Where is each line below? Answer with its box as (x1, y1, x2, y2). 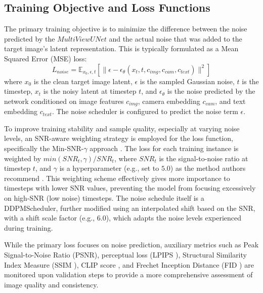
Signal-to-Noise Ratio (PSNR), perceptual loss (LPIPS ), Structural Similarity (4, 249, 247, 260)
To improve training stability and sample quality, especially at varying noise (4, 123, 240, 133)
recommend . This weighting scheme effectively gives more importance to (4, 172, 230, 183)
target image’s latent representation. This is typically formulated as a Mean (4, 43, 239, 54)
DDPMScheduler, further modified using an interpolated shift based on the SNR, (4, 202, 255, 213)
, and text (215, 95, 246, 106)
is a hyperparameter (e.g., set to (59, 163, 159, 173)
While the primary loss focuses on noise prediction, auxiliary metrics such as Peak (4, 239, 259, 250)
